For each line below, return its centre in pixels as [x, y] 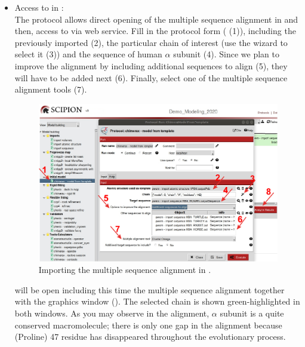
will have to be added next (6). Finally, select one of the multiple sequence [151, 77]
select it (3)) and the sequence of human [88, 54]
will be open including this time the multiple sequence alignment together [150, 289]
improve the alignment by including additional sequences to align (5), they [151, 65]
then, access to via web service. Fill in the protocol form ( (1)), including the [155, 31]
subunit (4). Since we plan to [226, 54]
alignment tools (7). [51, 89]
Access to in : [39, 7]
